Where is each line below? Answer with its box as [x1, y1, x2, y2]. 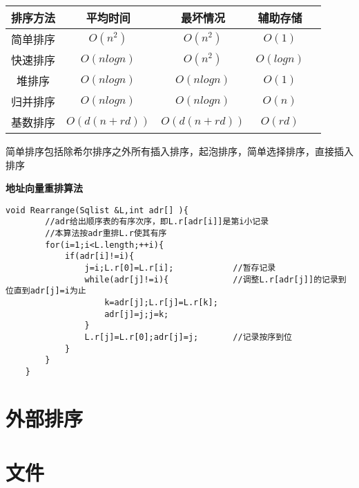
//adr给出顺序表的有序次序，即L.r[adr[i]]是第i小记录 [45, 217, 269, 227]
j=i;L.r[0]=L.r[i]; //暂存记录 [84, 263, 276, 273]
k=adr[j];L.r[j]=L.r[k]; [104, 298, 218, 308]
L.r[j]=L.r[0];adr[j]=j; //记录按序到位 [84, 332, 292, 342]
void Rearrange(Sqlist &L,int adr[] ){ [6, 205, 188, 215]
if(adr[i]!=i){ [64, 251, 135, 262]
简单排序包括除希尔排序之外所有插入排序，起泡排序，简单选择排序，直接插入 [6, 144, 353, 158]
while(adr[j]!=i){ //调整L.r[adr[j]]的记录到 [84, 274, 347, 284]
